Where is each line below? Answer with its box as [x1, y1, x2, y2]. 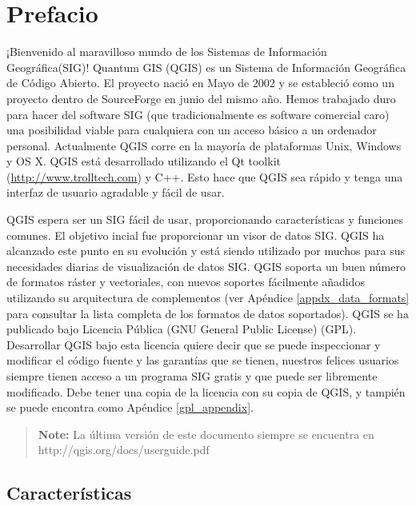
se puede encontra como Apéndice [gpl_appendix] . [6, 399, 254, 416]
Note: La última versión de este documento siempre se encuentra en [38, 425, 374, 442]
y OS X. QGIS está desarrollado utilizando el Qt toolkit [6, 153, 281, 169]
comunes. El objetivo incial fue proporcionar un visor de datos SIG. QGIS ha [6, 226, 385, 243]
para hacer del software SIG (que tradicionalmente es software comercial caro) [6, 106, 390, 122]
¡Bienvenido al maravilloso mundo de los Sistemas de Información [6, 43, 327, 60]
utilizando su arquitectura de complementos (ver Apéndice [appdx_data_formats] [6, 289, 410, 306]
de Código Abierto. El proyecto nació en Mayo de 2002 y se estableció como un [6, 74, 394, 91]
